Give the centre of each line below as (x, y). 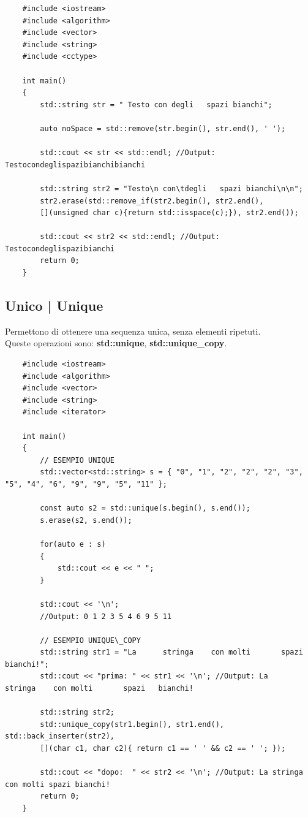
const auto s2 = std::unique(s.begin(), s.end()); (145, 508)
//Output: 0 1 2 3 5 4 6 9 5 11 (106, 616)
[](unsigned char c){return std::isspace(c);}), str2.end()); (169, 213)
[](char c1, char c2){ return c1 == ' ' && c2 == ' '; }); (163, 749)
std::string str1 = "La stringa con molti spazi (171, 652)
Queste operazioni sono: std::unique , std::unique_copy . (116, 343)
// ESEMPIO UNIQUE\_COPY (90, 640)
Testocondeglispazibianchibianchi (75, 165)
